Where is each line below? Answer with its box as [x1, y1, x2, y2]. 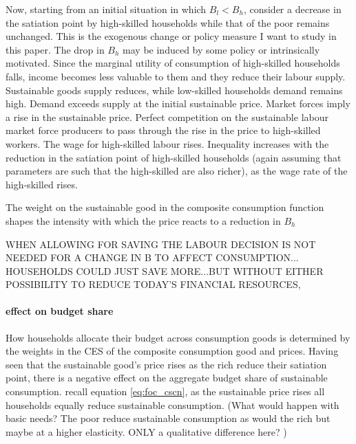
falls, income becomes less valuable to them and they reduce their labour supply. [6, 69, 346, 83]
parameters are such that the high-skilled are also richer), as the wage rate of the [6, 164, 348, 178]
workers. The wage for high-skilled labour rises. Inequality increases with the [6, 136, 329, 151]
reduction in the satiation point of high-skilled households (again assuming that [6, 150, 342, 164]
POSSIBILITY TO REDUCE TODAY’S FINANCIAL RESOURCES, [6, 277, 301, 291]
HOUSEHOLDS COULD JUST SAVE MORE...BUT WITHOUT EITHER [6, 263, 324, 278]
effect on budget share [6, 304, 114, 318]
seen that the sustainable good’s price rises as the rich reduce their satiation [6, 357, 327, 371]
